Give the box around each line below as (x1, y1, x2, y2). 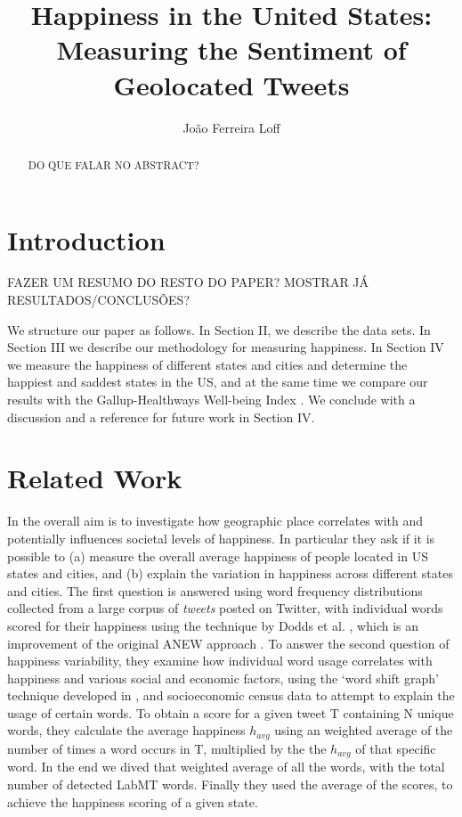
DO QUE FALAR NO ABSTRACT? (28, 157, 199, 172)
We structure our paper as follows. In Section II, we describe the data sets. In (7, 320, 431, 339)
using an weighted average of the (274, 721, 453, 739)
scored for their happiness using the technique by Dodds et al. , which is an (7, 616, 419, 634)
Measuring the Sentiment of (56, 31, 407, 68)
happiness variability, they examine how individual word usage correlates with (7, 651, 433, 670)
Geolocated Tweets (113, 66, 350, 102)
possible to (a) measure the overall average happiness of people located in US (7, 546, 428, 565)
